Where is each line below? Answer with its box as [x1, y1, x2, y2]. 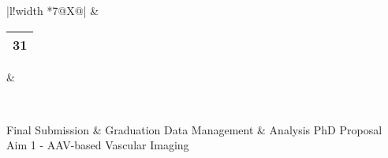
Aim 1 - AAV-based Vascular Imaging [6, 137, 189, 153]
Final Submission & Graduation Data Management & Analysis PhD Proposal [6, 121, 382, 137]
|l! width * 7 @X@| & [6, 2, 99, 18]
